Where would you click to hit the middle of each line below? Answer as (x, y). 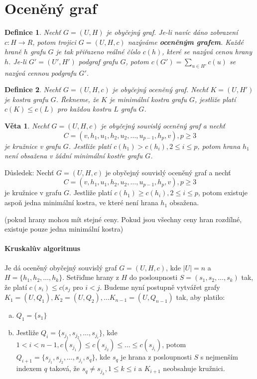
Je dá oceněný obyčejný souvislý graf (61, 267)
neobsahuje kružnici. (194, 368)
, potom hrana (219, 146)
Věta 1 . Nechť (27, 126)
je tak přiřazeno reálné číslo (98, 52)
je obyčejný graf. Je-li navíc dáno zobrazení (172, 32)
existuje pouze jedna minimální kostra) (64, 229)
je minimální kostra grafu (148, 99)
